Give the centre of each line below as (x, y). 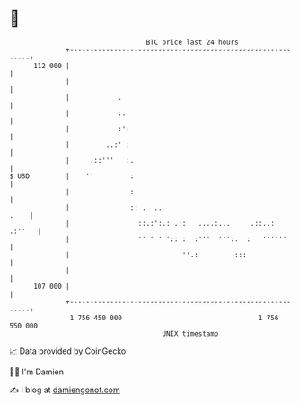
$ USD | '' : (72, 176)
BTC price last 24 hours (193, 42)
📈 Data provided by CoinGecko (68, 351)
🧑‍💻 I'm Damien (37, 372)
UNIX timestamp (190, 333)
